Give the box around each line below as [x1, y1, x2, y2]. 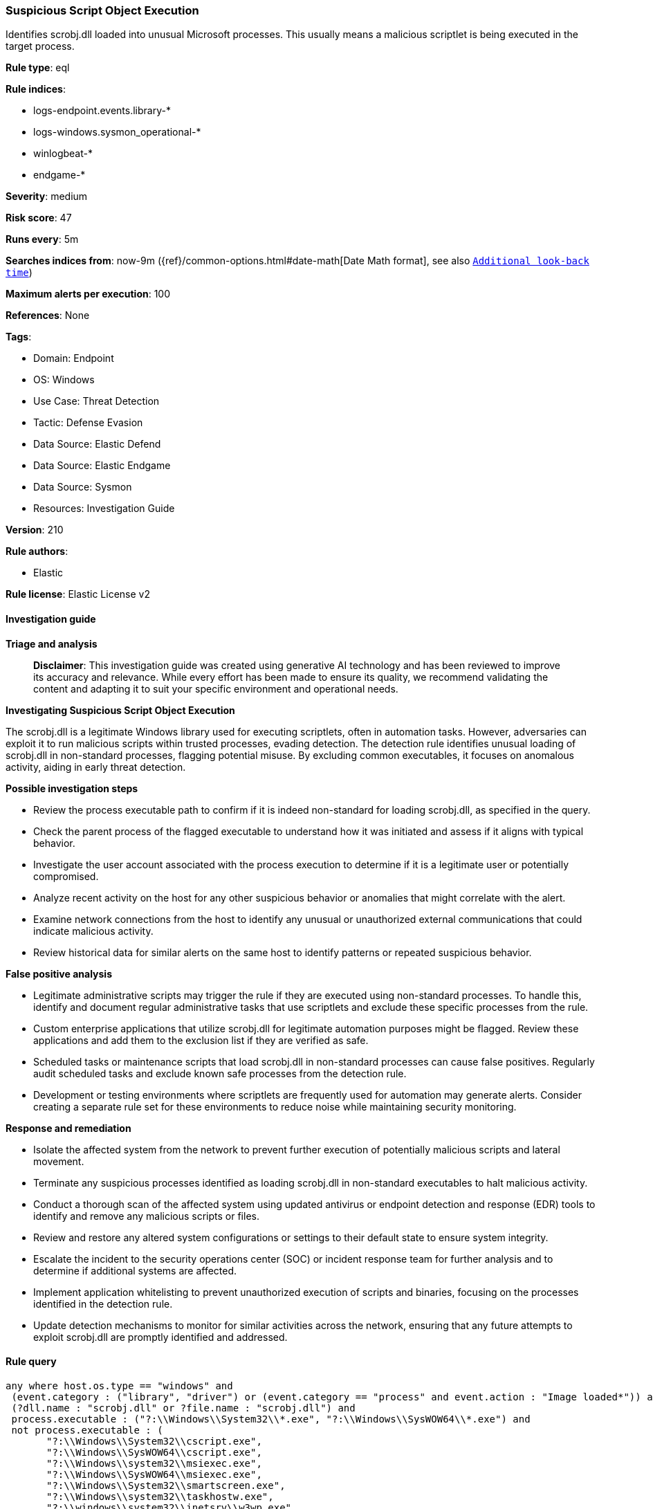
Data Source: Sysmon [33, 481, 132, 493]
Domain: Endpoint [33, 352, 114, 365]
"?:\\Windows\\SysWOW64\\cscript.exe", [46, 1446, 262, 1458]
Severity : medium [6, 190, 88, 203]
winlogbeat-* [33, 147, 93, 160]
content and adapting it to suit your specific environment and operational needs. [33, 682, 398, 695]
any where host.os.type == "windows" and [6, 1380, 233, 1391]
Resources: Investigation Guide [33, 502, 175, 515]
